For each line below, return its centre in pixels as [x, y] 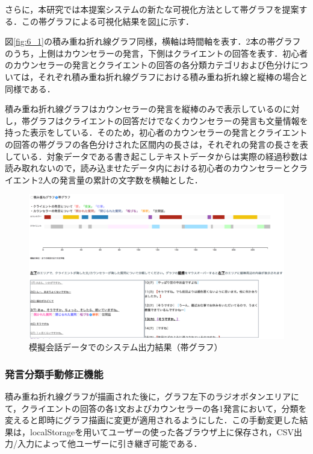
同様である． [30, 88]
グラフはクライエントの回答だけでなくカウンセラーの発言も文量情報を [169, 120]
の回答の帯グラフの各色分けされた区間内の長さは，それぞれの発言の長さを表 [156, 144]
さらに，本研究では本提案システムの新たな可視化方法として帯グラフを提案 [152, 9]
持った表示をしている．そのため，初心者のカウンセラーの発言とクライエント [156, 132]
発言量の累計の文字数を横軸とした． [131, 179]
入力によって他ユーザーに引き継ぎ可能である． [110, 443]
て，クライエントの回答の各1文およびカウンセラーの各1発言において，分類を [156, 408]
